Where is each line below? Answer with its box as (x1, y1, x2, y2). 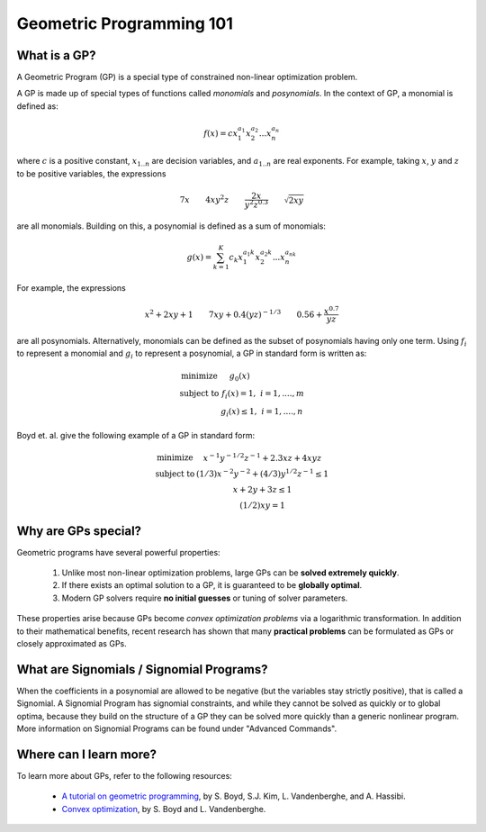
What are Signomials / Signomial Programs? (16, 662, 268, 677)
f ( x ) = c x (203, 128, 238, 139)
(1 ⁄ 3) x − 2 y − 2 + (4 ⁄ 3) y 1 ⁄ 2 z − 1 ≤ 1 (196, 467, 328, 479)
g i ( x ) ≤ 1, (220, 406, 257, 419)
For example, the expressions (16, 283, 126, 294)
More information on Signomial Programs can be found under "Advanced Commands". (16, 723, 337, 734)
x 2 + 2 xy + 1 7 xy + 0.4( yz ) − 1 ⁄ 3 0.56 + (144, 307, 323, 320)
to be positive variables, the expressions (16, 167, 166, 179)
